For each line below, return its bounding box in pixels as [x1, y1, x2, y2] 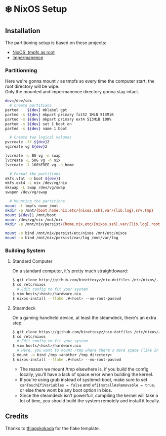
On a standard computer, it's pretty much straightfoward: [12, 268, 128, 274]
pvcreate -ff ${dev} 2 [5, 139, 50, 145]
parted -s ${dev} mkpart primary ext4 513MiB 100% [5, 117, 112, 122]
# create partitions [9, 103, 52, 108]
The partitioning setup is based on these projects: [5, 40, 107, 46]
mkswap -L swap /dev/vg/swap [5, 185, 65, 190]
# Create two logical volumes [9, 135, 72, 140]
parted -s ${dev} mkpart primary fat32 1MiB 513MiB [5, 112, 114, 117]
